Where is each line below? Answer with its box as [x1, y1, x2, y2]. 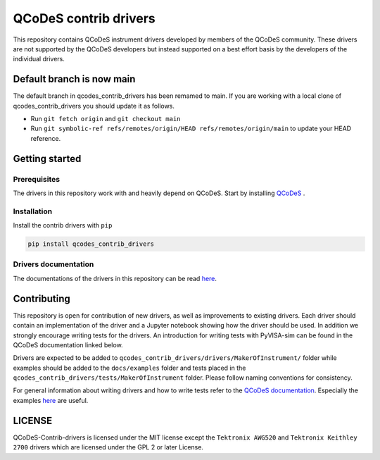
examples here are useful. [13, 396, 89, 404]
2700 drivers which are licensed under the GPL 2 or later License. [13, 443, 204, 452]
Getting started [13, 152, 82, 165]
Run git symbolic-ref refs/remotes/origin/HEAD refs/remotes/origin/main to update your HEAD [30, 124, 352, 133]
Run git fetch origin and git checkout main [30, 115, 181, 123]
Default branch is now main [13, 73, 136, 85]
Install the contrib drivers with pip [13, 221, 113, 230]
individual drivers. [13, 55, 65, 63]
